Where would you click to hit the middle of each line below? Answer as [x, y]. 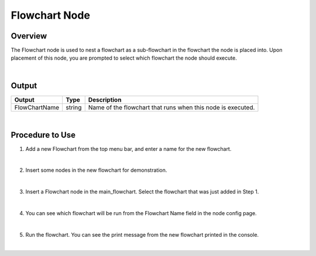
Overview [29, 36]
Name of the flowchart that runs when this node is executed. [171, 107]
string [73, 107]
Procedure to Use [43, 135]
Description [105, 99]
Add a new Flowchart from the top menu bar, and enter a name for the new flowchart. [128, 148]
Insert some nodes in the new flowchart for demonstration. [96, 170]
